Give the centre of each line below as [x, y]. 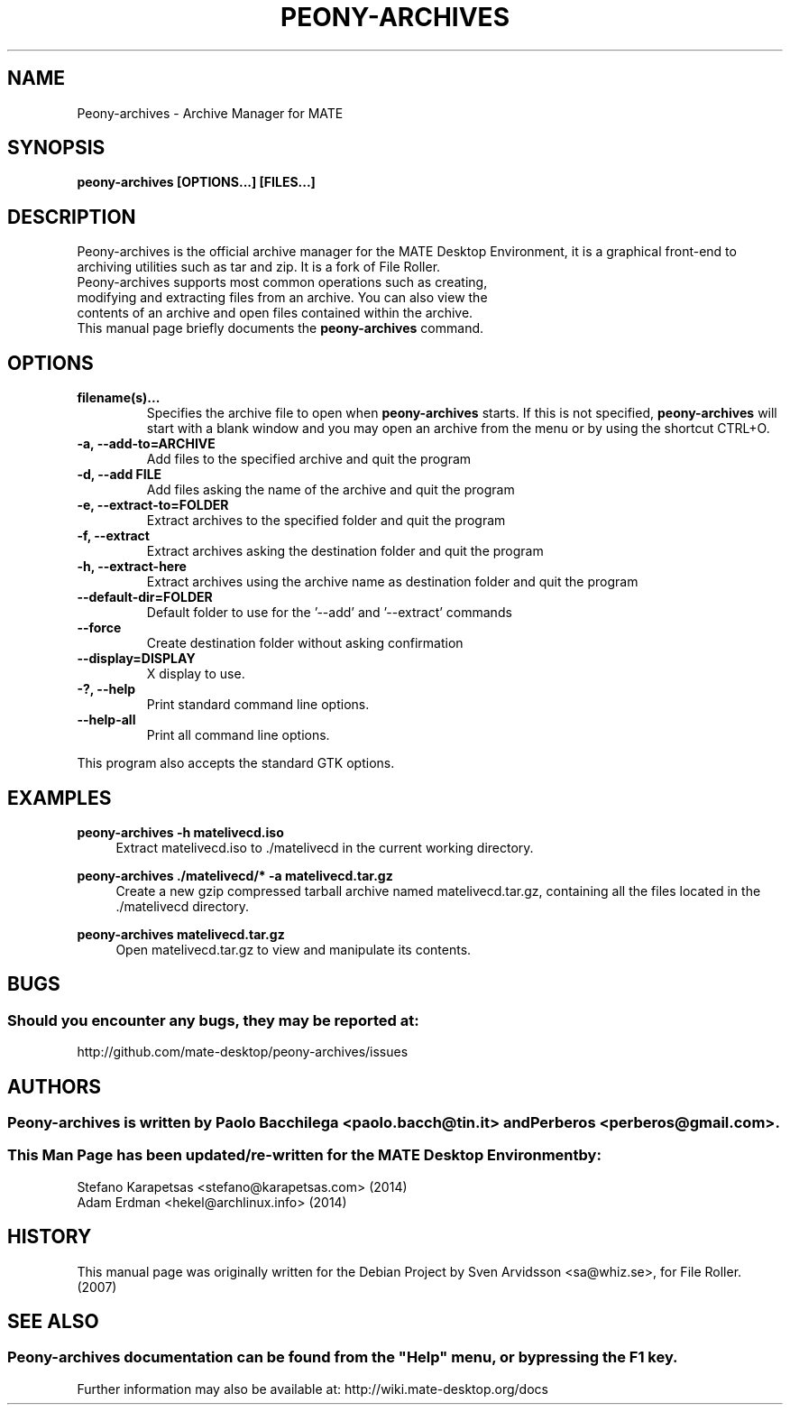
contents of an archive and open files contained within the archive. [275, 313]
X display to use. [196, 674]
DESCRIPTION [72, 217]
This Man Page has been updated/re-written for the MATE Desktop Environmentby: [304, 1155]
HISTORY [50, 1237]
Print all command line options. [238, 735]
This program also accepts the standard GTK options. [236, 763]
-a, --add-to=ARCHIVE [146, 444]
